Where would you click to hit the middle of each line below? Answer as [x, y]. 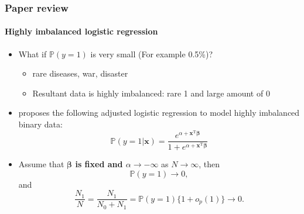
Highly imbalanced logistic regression [81, 31]
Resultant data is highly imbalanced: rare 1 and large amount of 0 [151, 93]
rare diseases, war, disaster [80, 73]
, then [209, 164]
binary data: [40, 124]
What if [33, 53]
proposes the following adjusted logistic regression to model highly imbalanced [159, 113]
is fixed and [99, 164]
